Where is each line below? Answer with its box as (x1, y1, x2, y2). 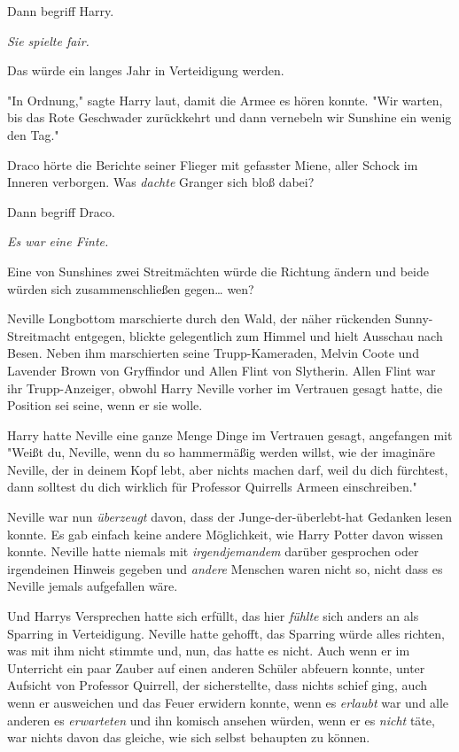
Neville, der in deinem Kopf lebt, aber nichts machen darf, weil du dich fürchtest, (7, 460, 448, 478)
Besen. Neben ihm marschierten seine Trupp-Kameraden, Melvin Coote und (7, 344, 419, 362)
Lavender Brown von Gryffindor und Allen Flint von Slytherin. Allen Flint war (7, 360, 436, 379)
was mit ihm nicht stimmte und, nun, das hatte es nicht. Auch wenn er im (7, 641, 410, 660)
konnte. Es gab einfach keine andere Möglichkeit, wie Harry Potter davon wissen (7, 524, 443, 543)
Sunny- (394, 309, 433, 328)
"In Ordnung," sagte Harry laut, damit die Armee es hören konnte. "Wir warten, (7, 90, 443, 109)
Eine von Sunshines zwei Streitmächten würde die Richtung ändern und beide (7, 261, 429, 280)
